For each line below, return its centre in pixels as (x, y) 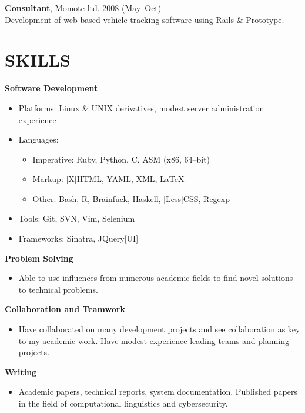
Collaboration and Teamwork (65, 309)
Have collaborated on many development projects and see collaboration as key (159, 329)
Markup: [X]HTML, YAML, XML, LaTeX (108, 179)
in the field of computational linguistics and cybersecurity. (123, 403)
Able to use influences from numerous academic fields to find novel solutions (156, 278)
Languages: (38, 139)
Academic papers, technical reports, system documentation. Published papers (158, 391)
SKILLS (38, 60)
